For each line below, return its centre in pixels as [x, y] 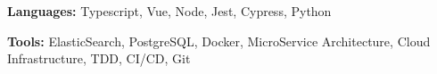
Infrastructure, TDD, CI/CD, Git [99, 58]
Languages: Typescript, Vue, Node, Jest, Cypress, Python [169, 11]
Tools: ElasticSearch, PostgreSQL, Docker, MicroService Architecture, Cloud [219, 41]
